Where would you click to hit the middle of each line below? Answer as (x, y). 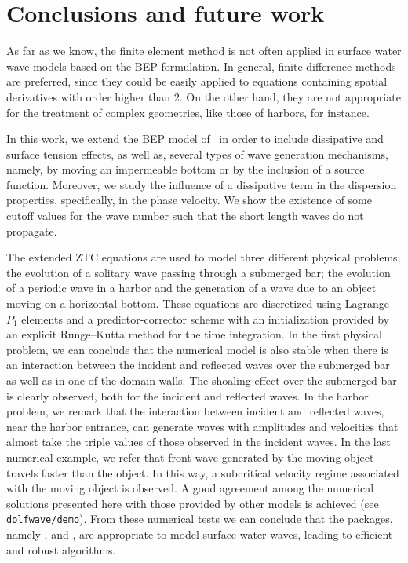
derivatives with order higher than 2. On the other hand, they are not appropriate (204, 96)
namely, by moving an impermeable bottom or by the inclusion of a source (186, 169)
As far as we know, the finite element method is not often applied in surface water (204, 51)
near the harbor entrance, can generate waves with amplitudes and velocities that (202, 426)
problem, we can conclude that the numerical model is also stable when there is (197, 349)
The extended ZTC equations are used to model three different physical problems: (204, 257)
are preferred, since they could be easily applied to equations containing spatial (197, 81)
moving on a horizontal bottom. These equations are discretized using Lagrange (198, 303)
